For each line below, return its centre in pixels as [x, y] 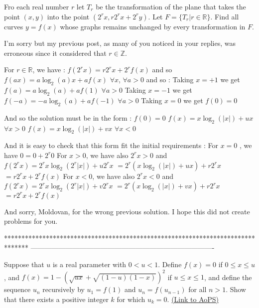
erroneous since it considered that [55, 53]
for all [197, 289]
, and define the [228, 277]
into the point [68, 16]
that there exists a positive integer [56, 299]
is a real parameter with [89, 264]
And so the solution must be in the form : [68, 117]
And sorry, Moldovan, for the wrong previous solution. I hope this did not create [127, 211]
